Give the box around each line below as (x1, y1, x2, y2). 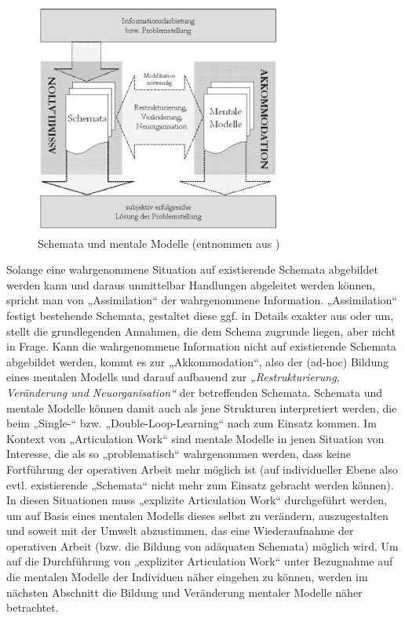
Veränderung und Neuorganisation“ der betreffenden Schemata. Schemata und (6, 384, 383, 400)
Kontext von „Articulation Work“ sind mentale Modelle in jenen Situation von (6, 430, 385, 446)
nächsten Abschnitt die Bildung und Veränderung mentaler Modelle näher (6, 583, 363, 600)
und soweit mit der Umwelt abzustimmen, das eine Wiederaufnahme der (6, 522, 354, 539)
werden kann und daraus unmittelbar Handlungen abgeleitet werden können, (6, 276, 376, 293)
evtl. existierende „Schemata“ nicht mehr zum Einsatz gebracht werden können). (6, 476, 394, 493)
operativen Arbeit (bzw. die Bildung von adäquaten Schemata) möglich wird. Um (6, 537, 399, 554)
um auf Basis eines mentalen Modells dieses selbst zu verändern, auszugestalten (6, 507, 389, 523)
